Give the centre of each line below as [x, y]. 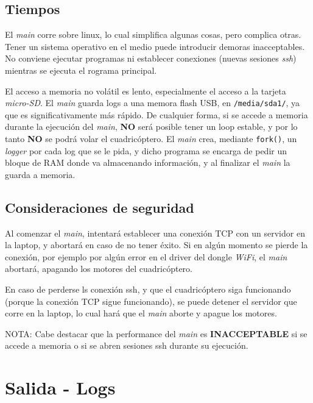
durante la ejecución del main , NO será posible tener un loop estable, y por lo [151, 127]
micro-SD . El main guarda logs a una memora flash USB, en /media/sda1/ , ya [153, 103]
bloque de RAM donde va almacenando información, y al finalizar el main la [148, 162]
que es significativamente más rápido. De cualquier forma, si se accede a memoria [156, 114]
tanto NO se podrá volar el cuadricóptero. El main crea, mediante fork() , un [151, 139]
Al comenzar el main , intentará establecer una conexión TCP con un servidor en [155, 233]
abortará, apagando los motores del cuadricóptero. [99, 269]
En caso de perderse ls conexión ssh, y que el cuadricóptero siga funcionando [148, 289]
